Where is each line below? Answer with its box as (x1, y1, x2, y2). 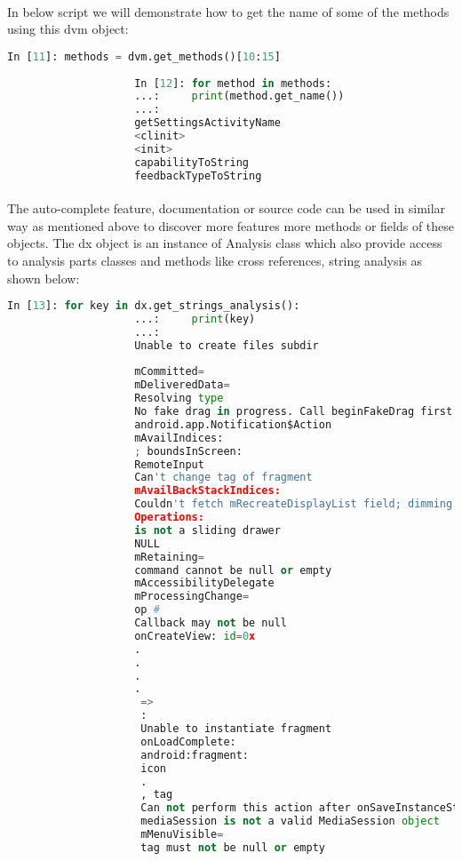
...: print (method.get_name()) (134, 90, 345, 103)
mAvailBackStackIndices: (134, 484, 281, 498)
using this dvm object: (7, 20, 129, 38)
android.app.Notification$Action (134, 418, 332, 431)
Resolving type (134, 392, 224, 405)
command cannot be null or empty (134, 563, 332, 577)
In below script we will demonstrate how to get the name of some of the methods (7, 2, 450, 20)
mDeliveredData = (134, 379, 230, 392)
